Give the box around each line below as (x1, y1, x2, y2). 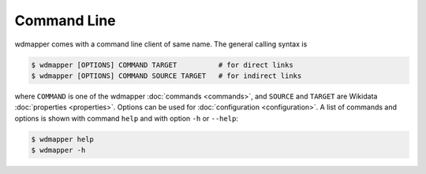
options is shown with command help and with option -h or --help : (14, 113, 238, 123)
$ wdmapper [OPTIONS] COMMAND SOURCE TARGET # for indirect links (31, 71, 302, 80)
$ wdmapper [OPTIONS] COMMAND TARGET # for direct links (31, 60, 293, 69)
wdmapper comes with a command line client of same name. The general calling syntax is (14, 39, 308, 49)
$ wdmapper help (31, 135, 95, 143)
